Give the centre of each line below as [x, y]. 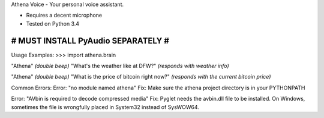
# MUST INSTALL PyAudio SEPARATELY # [90, 41]
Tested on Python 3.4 [53, 23]
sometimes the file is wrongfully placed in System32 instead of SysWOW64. [105, 107]
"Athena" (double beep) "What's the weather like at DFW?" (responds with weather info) [120, 66]
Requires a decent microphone [64, 15]
